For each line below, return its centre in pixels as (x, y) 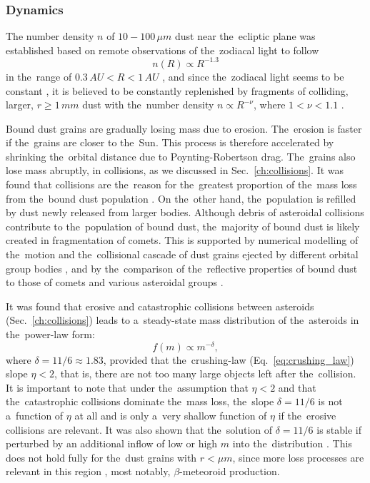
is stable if (339, 429)
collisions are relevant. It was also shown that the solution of (139, 429)
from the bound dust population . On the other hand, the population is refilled (181, 198)
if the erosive (307, 416)
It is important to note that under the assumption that (127, 387)
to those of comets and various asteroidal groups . (115, 282)
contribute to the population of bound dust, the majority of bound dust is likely (183, 226)
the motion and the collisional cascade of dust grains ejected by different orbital (182, 254)
